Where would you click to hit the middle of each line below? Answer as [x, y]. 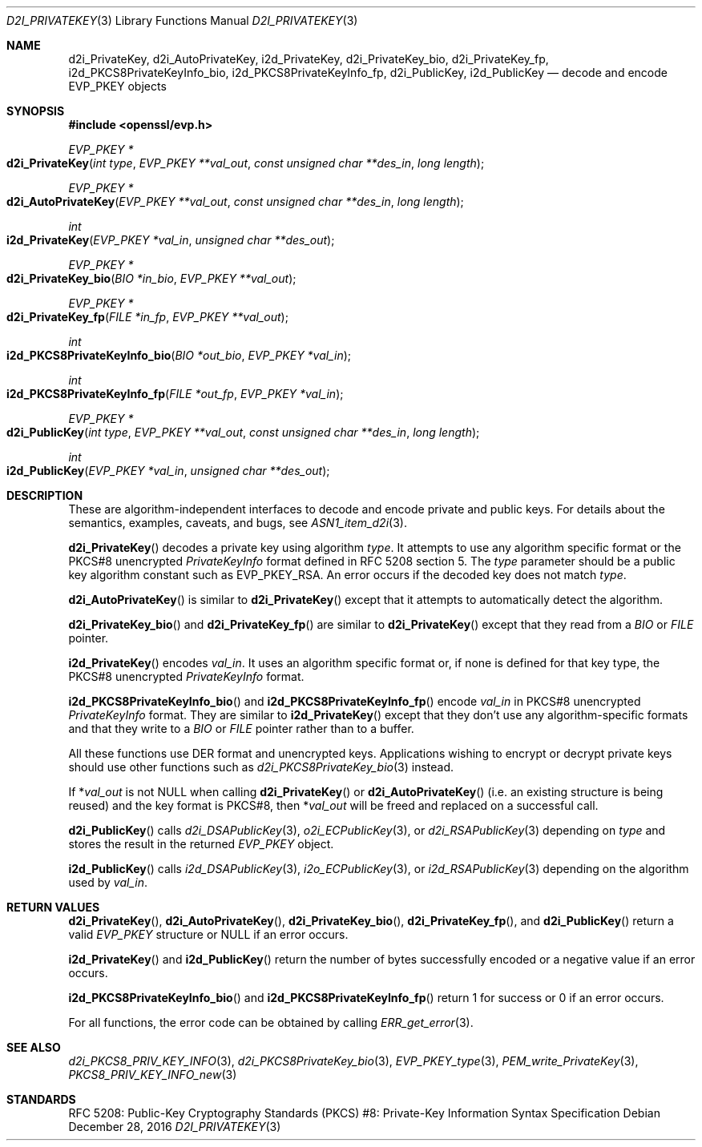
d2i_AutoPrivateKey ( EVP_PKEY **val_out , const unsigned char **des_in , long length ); [235, 201]
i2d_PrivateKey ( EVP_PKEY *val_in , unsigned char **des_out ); [171, 240]
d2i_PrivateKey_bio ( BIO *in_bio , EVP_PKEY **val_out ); [151, 278]
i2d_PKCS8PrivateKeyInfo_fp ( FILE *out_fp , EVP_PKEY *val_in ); [175, 394]
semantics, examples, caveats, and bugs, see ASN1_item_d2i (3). [238, 523]
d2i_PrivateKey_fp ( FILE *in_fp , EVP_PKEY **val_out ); [147, 317]
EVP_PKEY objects [117, 86]
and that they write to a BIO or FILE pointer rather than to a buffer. [241, 728]
